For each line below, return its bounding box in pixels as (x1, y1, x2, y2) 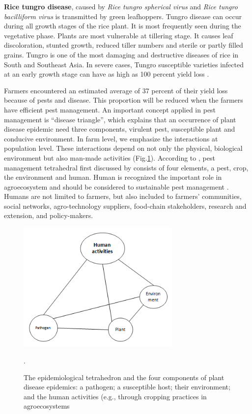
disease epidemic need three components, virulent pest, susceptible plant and (4, 124, 235, 134)
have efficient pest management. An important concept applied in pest (4, 104, 216, 114)
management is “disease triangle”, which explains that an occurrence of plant (4, 114, 236, 124)
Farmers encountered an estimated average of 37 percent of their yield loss (4, 85, 228, 95)
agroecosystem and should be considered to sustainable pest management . (4, 181, 229, 192)
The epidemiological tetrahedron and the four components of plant (24, 372, 224, 382)
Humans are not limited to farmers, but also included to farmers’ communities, (4, 191, 242, 201)
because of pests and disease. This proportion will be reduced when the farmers (4, 95, 243, 105)
